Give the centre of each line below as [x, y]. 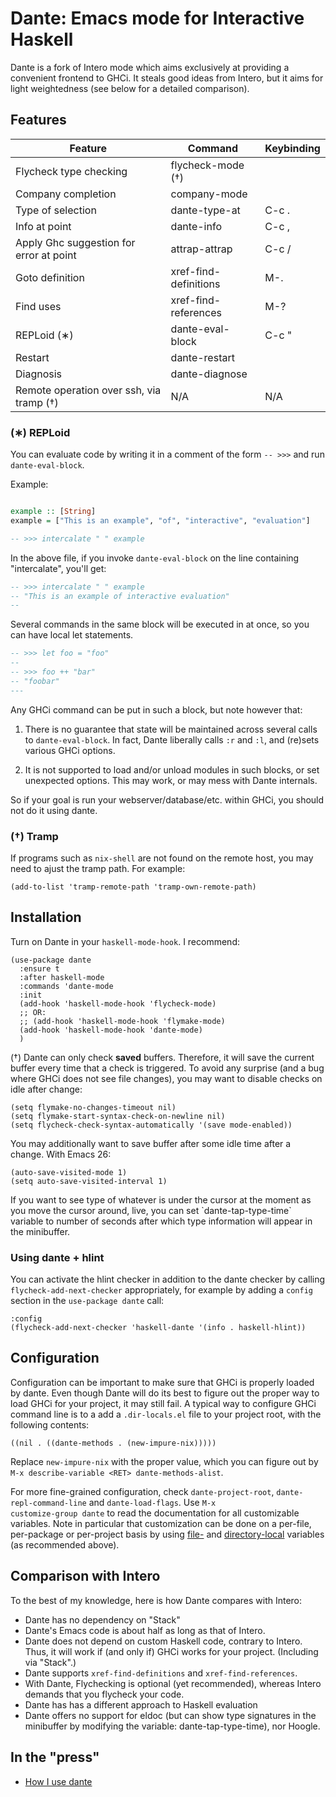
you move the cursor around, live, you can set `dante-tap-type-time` [151, 1210]
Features [38, 120]
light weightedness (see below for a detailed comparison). [130, 88]
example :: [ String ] [53, 512]
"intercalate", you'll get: [58, 568]
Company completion [66, 194]
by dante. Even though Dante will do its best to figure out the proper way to [165, 1393]
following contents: [50, 1424]
